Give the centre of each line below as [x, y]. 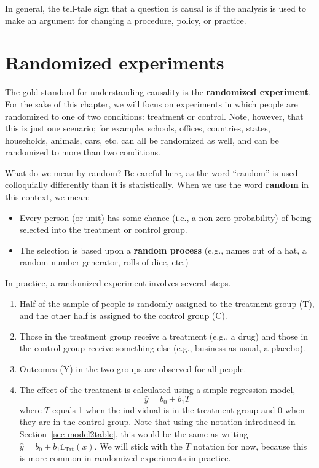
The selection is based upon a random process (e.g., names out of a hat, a [163, 250]
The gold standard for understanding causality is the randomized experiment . [158, 92]
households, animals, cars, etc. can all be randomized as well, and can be [142, 140]
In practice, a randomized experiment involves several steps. [118, 283]
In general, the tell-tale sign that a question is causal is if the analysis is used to [156, 8]
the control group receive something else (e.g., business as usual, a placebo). [162, 348]
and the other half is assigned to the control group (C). [123, 315]
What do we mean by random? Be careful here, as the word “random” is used [152, 172]
